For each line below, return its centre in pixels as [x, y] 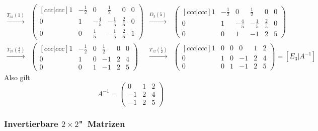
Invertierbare [31, 124]
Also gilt [17, 77]
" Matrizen [102, 124]
